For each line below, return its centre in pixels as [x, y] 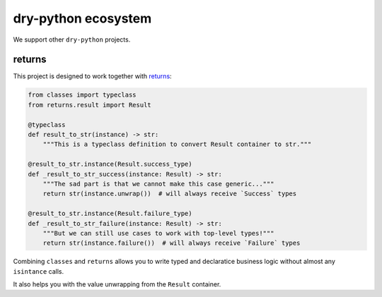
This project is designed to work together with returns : [93, 76]
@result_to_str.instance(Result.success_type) [110, 164]
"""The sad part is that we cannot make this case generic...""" [158, 184]
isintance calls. [38, 271]
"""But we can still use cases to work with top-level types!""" [158, 233]
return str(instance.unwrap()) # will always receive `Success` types [170, 194]
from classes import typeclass [82, 95]
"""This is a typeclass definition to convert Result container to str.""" [177, 144]
